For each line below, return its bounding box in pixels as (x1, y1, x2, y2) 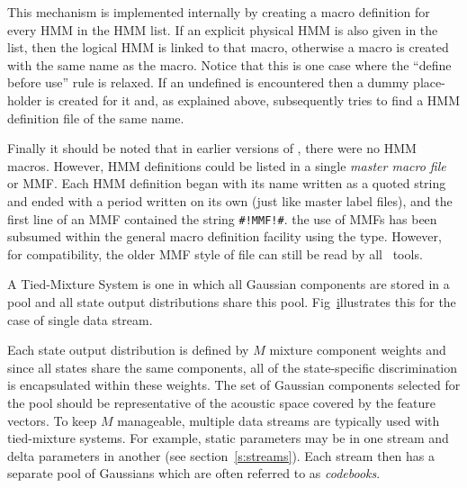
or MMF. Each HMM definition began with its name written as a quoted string (7, 174, 446, 193)
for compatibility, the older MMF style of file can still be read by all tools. (7, 244, 423, 263)
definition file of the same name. (7, 108, 184, 127)
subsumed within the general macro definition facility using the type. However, (7, 227, 442, 246)
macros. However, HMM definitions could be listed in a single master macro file (7, 156, 446, 175)
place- (413, 73, 445, 92)
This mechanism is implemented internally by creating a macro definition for (7, 3, 430, 21)
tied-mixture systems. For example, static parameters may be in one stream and (7, 429, 449, 447)
